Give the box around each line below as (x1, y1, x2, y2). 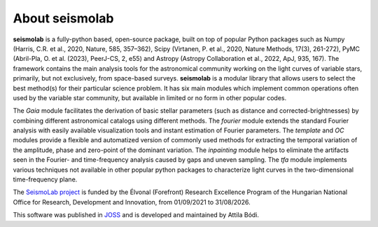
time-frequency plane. (13, 175, 78, 184)
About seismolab (13, 11, 114, 26)
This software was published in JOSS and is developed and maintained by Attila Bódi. (13, 211, 259, 219)
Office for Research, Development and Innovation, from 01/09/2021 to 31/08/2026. (13, 198, 251, 206)
